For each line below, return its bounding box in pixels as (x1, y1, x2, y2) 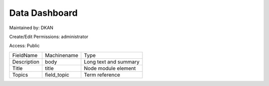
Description (12, 58, 40, 65)
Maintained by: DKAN (9, 25, 53, 31)
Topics (12, 71, 28, 78)
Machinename (45, 52, 79, 59)
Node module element (84, 65, 136, 72)
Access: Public (9, 43, 40, 49)
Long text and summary (84, 58, 139, 65)
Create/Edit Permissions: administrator (9, 34, 89, 40)
